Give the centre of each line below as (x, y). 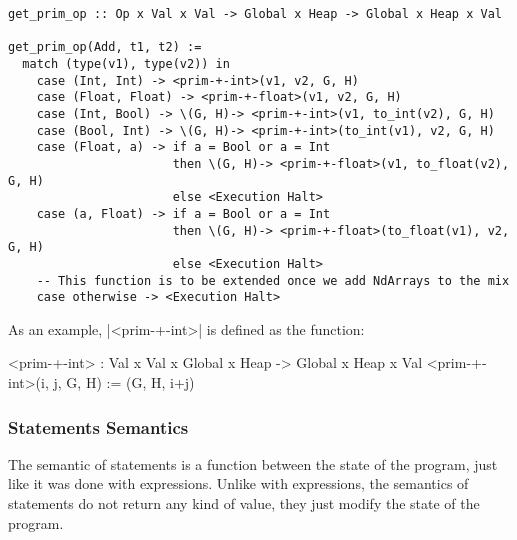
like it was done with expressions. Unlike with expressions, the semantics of (238, 483)
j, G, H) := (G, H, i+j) (124, 382)
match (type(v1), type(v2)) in (126, 63)
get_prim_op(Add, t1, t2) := (105, 47)
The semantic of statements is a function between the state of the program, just (253, 463)
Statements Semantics (98, 426)
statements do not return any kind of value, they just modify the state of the (244, 503)
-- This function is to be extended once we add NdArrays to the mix (273, 280)
